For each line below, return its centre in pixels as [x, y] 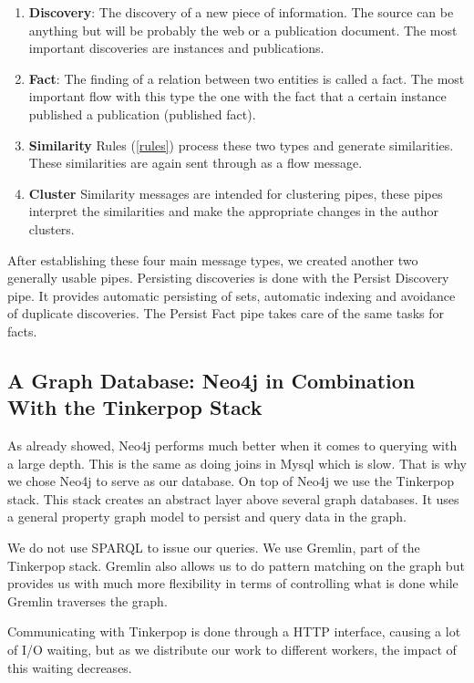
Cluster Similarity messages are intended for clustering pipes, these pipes [236, 193]
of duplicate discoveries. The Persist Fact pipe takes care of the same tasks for [226, 313]
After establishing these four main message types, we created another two [213, 259]
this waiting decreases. [70, 667]
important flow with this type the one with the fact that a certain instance [237, 96]
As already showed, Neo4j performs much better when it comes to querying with [232, 445]
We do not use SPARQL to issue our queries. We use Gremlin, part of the [214, 548]
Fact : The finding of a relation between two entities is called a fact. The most [247, 78]
